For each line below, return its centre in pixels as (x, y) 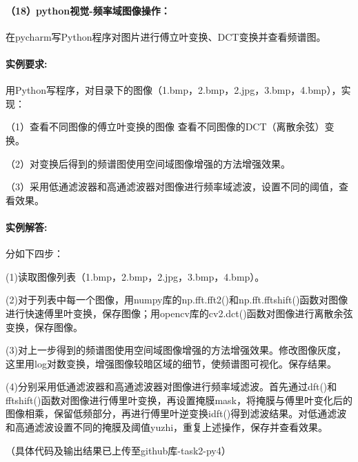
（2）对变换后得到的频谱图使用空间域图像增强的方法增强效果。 (148, 163)
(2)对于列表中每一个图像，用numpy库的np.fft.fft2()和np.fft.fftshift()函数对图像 (177, 300)
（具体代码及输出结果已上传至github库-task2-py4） (118, 450)
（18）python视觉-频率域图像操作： (88, 10)
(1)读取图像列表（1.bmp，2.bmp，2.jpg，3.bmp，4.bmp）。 (135, 276)
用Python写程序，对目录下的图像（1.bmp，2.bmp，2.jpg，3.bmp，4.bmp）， (173, 90)
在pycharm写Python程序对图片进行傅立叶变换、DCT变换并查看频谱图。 (166, 36)
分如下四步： (34, 253)
